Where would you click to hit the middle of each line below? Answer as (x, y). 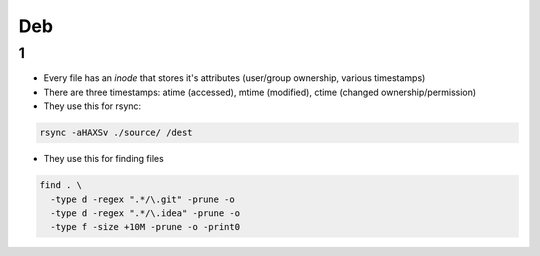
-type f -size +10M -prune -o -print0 (145, 227)
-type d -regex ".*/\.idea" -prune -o (145, 213)
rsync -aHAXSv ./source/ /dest (116, 133)
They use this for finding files (103, 159)
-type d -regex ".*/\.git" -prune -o (142, 199)
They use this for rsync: (92, 106)
